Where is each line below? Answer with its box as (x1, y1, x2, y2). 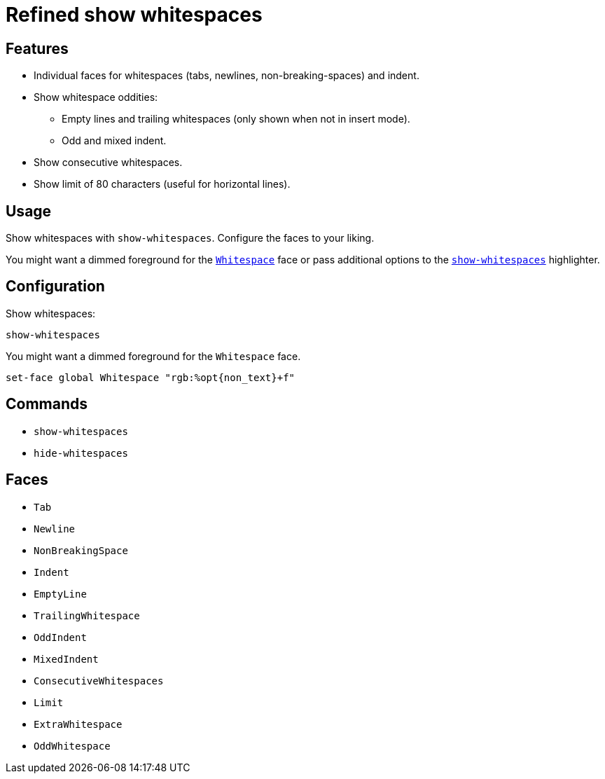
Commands (6, 395, 88, 413)
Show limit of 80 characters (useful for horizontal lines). (34, 178, 291, 191)
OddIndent (34, 631, 87, 643)
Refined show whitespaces (6, 3, 263, 27)
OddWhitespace (34, 740, 111, 752)
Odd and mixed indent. (62, 135, 167, 147)
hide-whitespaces (34, 447, 128, 459)
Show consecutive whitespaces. (34, 156, 183, 169)
